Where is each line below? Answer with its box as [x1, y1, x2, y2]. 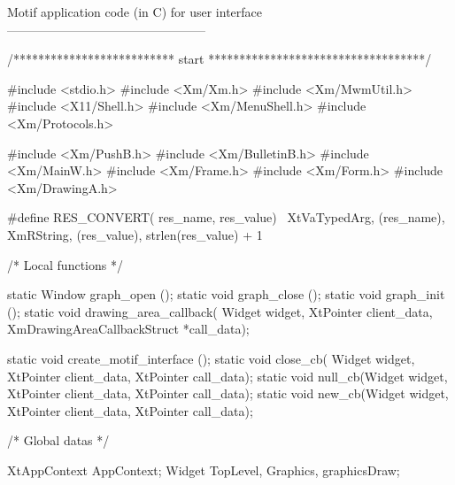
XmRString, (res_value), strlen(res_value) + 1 [7, 225, 263, 243]
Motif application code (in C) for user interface [7, 3, 262, 20]
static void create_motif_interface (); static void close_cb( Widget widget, [7, 349, 415, 367]
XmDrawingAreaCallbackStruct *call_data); [7, 319, 250, 338]
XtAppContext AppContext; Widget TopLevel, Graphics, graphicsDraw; [7, 460, 400, 479]
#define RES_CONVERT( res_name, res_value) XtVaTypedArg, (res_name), [7, 208, 445, 227]
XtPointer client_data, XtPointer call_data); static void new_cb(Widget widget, [7, 384, 449, 403]
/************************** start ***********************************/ [7, 50, 432, 68]
